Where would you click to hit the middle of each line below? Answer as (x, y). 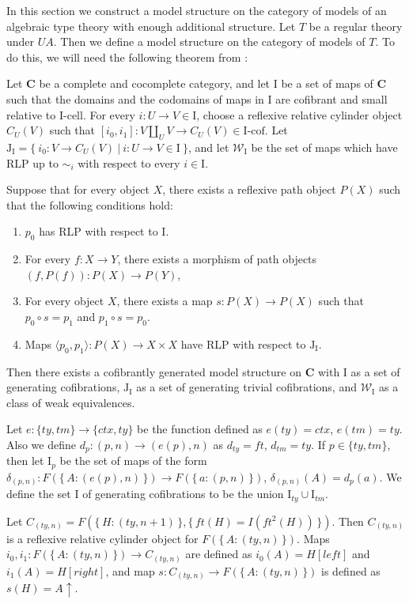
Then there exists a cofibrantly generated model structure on (154, 371)
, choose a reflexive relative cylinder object (299, 114)
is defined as (351, 570)
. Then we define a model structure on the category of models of (209, 42)
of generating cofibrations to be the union (183, 494)
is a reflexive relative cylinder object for (102, 538)
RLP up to (32, 162)
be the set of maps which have (324, 147)
